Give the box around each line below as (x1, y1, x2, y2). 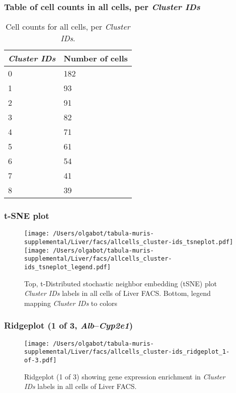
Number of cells (63, 52, 128, 64)
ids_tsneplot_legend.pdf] (24, 264, 111, 271)
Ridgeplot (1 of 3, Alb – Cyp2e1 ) (4, 319, 133, 332)
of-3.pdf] (24, 357, 57, 364)
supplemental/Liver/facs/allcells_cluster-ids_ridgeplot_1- (24, 348, 230, 356)
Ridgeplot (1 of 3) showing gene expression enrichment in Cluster (24, 371, 225, 381)
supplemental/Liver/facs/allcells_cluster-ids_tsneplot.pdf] (24, 239, 233, 246)
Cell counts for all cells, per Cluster (6, 21, 130, 33)
